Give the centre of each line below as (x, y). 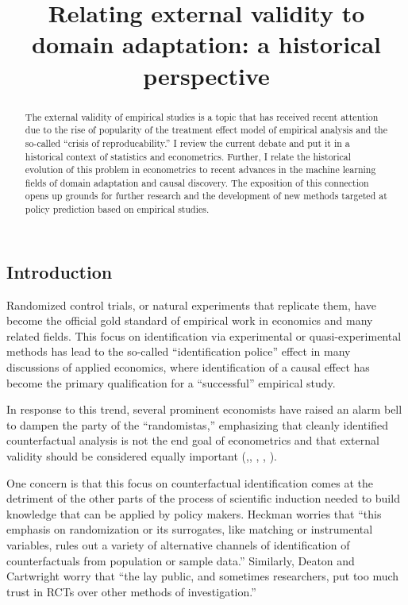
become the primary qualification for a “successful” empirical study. (171, 382)
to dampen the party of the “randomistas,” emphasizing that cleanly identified (197, 424)
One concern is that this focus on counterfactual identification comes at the (190, 482)
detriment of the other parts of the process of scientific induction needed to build (203, 498)
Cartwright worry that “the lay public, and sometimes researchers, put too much (203, 576)
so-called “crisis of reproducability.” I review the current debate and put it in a (187, 143)
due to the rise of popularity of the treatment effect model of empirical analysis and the (206, 130)
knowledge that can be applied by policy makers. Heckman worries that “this (194, 513)
